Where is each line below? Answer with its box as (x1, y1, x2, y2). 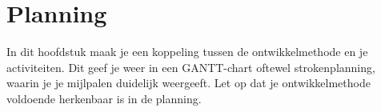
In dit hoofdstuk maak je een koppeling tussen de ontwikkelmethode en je (6, 43, 368, 60)
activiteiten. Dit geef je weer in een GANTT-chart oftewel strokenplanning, (6, 58, 375, 75)
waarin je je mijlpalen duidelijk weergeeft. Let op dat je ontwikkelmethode (6, 74, 371, 91)
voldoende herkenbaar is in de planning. (6, 90, 202, 106)
